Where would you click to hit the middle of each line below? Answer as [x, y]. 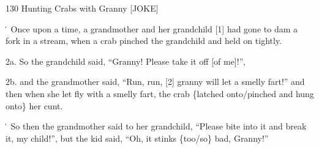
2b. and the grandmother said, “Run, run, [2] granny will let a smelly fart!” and [155, 82]
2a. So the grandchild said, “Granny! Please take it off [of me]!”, [126, 61]
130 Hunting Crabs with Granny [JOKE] [82, 8]
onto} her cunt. [34, 105]
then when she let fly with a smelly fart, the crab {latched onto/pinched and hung [160, 93]
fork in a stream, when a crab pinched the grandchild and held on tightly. [144, 41]
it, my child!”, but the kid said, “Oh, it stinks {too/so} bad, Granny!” [137, 138]
